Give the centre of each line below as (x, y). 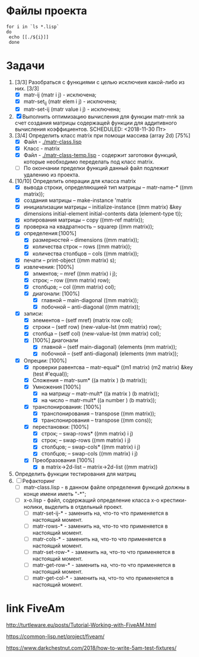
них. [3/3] (27, 88)
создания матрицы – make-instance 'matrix (78, 200)
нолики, (33, 507)
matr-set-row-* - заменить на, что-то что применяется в (104, 552)
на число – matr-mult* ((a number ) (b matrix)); (99, 400)
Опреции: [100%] (45, 360)
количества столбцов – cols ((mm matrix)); (86, 254)
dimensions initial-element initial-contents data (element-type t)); (103, 214)
